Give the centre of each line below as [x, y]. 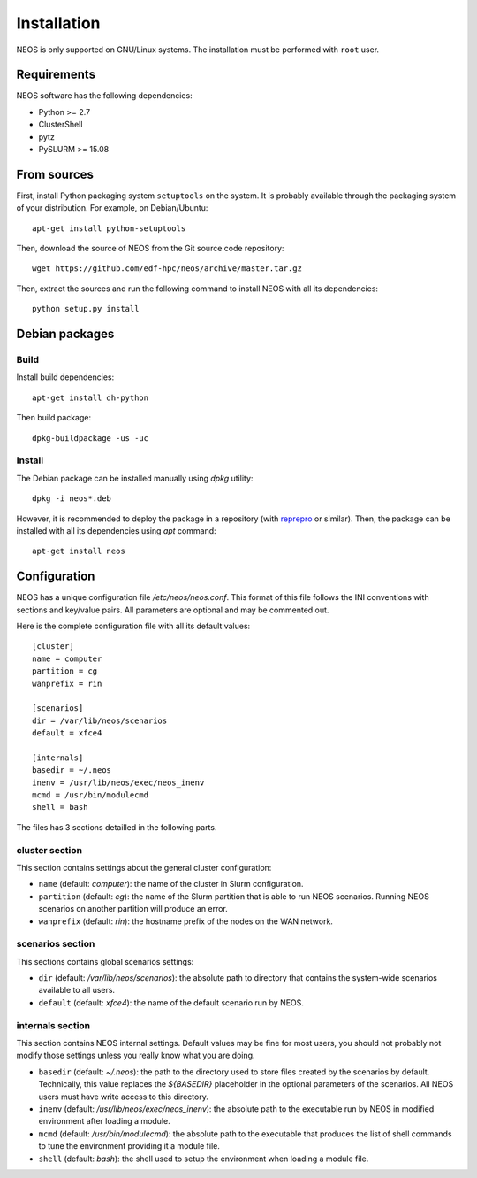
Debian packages [65, 334]
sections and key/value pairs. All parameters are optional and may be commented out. [173, 610]
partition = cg [65, 671]
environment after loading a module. [105, 1121]
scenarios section [56, 944]
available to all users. [76, 990]
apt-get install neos [79, 551]
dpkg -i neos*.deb [72, 499]
